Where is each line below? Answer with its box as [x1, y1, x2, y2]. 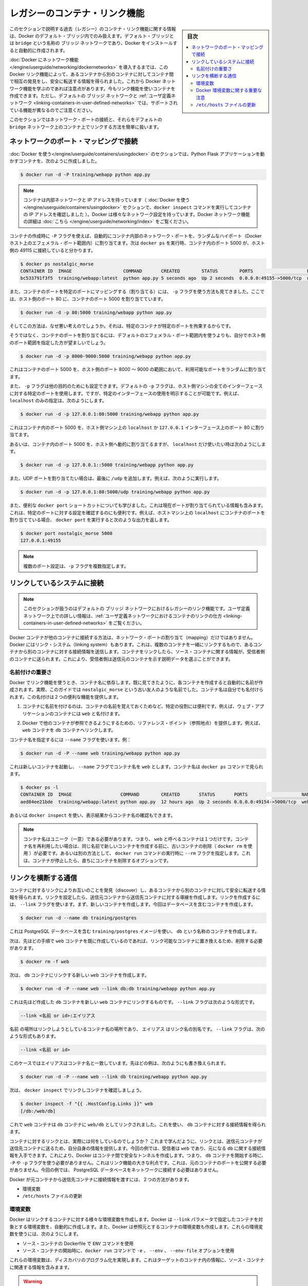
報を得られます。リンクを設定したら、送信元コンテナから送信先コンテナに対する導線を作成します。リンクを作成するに [9, 894, 261, 900]
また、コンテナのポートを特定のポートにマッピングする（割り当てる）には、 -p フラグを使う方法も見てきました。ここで [9, 289, 265, 295]
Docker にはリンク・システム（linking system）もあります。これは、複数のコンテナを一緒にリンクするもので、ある [9, 641, 254, 648]
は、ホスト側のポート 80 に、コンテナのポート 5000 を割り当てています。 [9, 296, 166, 302]
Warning [23, 1278, 42, 1284]
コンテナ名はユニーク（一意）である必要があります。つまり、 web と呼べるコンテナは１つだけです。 [23, 836, 236, 842]
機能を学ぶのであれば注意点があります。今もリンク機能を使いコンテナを [23, 85, 176, 92]
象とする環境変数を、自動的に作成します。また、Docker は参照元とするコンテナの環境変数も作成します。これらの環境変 [9, 1223, 263, 1229]
